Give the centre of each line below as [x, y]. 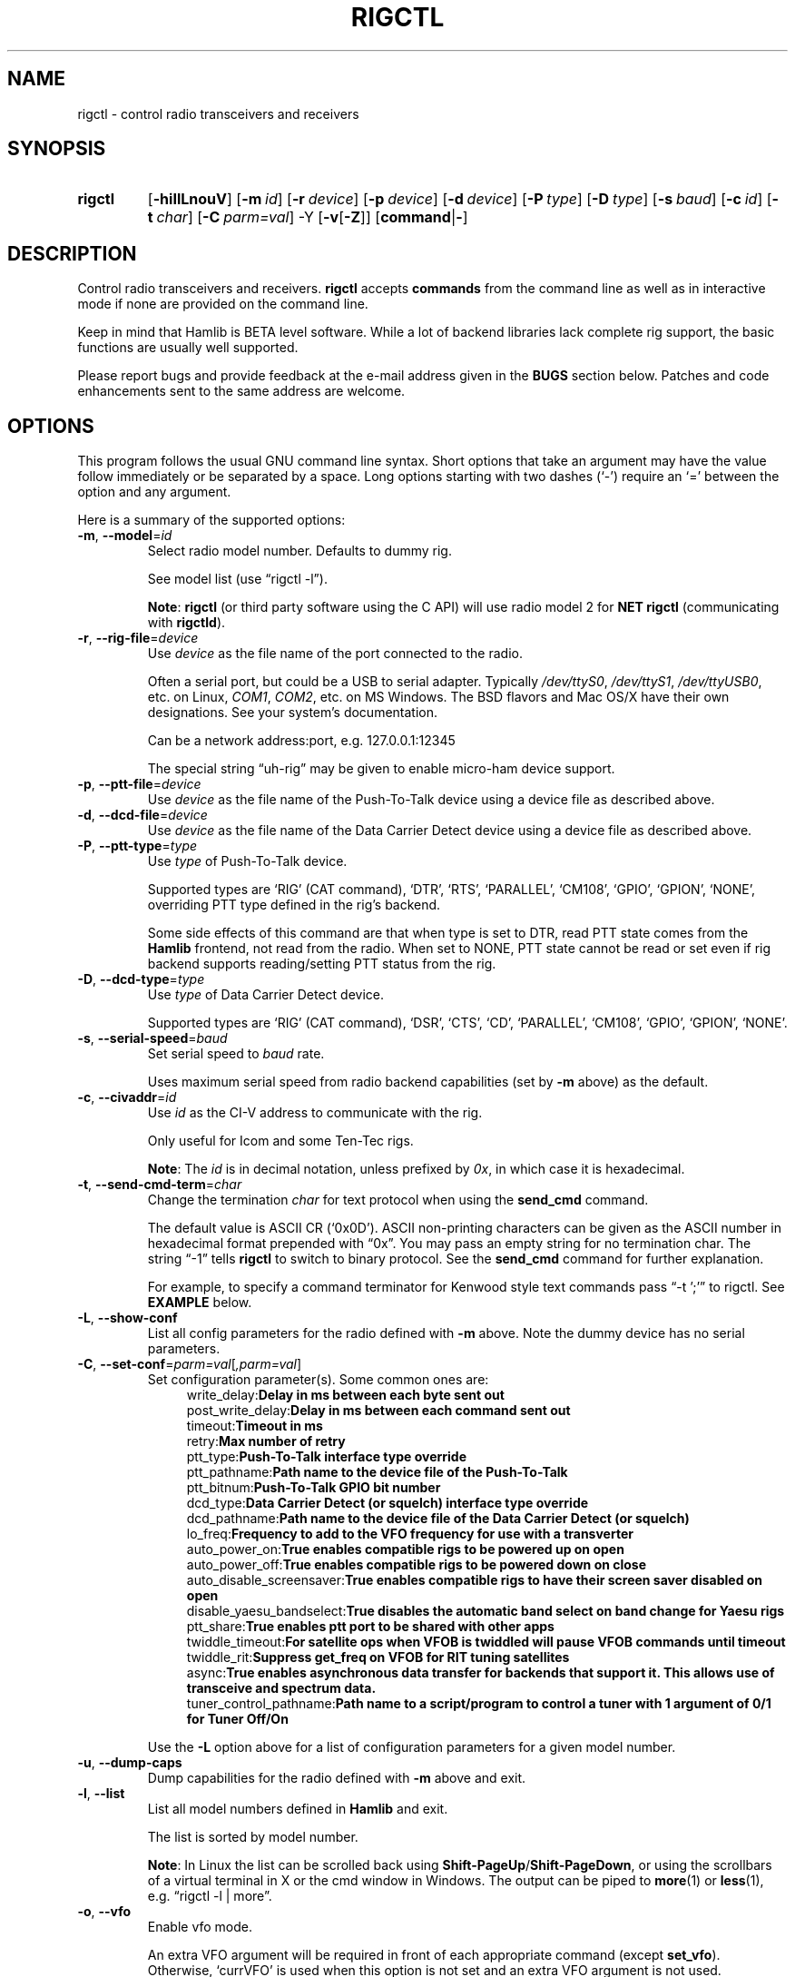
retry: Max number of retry [266, 1441]
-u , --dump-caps [130, 1763]
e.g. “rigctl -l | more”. [210, 1896]
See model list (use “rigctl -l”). [237, 579]
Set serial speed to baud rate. [236, 1054]
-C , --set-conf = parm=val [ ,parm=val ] [190, 1364]
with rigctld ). [186, 623]
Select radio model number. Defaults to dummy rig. [299, 551]
